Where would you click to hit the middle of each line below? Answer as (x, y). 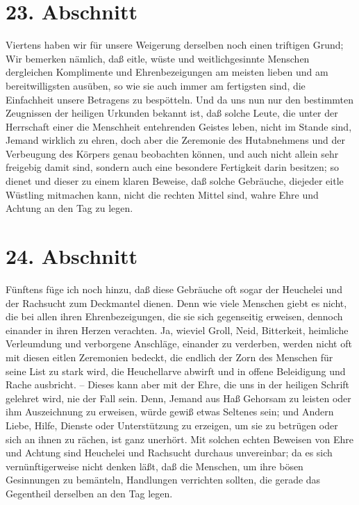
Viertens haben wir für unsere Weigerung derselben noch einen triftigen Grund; (175, 45)
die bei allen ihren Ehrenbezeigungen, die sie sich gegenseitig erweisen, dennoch (174, 316)
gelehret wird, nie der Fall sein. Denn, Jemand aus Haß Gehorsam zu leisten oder (178, 398)
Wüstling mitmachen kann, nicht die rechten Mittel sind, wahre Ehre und (162, 194)
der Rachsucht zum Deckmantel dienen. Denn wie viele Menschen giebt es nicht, (176, 303)
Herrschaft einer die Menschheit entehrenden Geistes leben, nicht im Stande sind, (179, 126)
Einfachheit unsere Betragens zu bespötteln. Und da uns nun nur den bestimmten (180, 99)
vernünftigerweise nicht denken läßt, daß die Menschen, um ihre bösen (155, 466)
